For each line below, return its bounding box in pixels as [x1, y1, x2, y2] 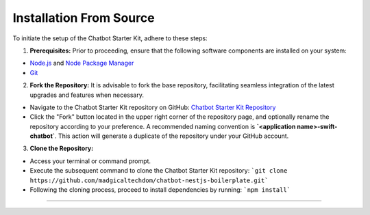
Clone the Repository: [29, 144, 94, 153]
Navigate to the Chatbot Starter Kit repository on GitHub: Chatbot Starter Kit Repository [29, 103, 276, 111]
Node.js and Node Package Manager [29, 59, 134, 68]
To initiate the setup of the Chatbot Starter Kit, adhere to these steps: [12, 34, 208, 42]
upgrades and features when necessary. [29, 91, 144, 99]
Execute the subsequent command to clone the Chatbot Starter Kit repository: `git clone [29, 167, 288, 175]
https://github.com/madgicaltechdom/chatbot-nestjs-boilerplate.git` [29, 176, 269, 184]
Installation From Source [12, 10, 155, 25]
